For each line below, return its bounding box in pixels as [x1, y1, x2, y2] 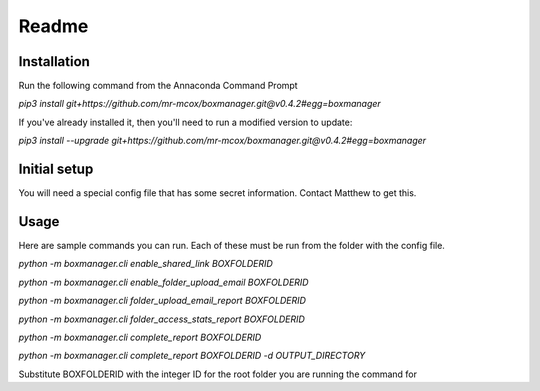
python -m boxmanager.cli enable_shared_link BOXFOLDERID [18, 258, 274, 270]
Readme [18, 15, 89, 37]
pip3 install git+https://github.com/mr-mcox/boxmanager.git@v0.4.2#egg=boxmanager [18, 98, 382, 110]
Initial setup [18, 161, 94, 178]
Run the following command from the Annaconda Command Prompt [18, 80, 299, 92]
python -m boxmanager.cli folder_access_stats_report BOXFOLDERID [18, 313, 305, 325]
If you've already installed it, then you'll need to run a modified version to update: [18, 116, 353, 128]
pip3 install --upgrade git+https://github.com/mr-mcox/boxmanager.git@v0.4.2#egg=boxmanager [18, 135, 427, 147]
